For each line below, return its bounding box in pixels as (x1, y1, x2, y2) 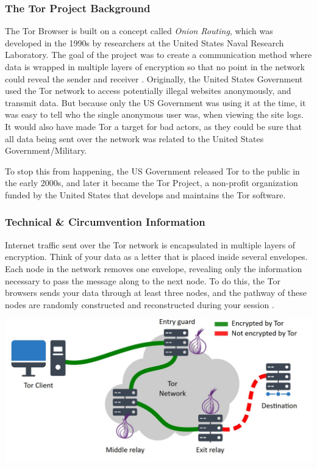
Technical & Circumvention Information (5, 214, 205, 229)
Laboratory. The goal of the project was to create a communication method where (5, 48, 312, 61)
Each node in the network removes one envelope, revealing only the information (5, 262, 302, 275)
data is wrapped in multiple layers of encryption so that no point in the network (5, 60, 305, 73)
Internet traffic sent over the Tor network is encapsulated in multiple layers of (5, 238, 296, 251)
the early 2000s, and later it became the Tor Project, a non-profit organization (5, 176, 298, 189)
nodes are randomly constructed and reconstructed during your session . (5, 298, 274, 311)
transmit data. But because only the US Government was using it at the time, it (5, 96, 306, 109)
